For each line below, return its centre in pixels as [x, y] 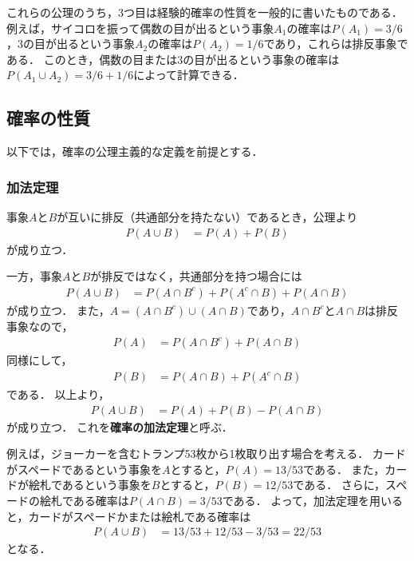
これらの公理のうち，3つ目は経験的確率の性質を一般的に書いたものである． [205, 12]
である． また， [344, 469]
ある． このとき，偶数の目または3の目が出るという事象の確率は [173, 59]
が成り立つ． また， [58, 310]
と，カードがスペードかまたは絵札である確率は [129, 516]
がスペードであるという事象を [84, 469]
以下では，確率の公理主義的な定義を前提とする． [135, 151]
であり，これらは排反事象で [336, 44]
